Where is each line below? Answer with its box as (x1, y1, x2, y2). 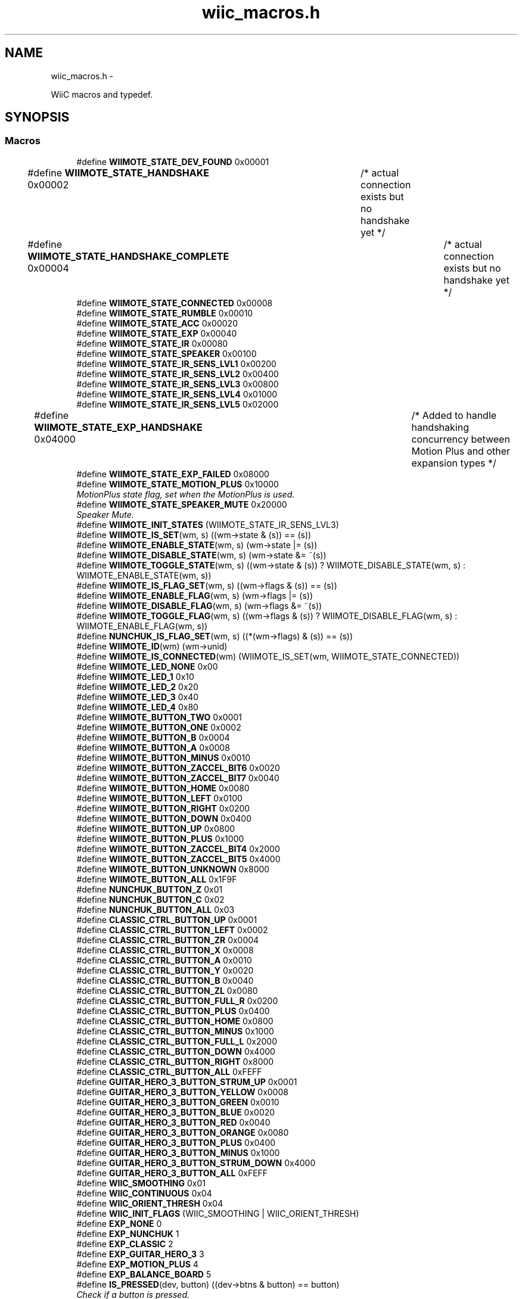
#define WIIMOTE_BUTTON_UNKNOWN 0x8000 (76, 863, 270, 874)
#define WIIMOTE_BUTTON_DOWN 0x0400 (76, 813, 252, 823)
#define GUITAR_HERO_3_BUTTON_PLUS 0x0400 (76, 1137, 276, 1148)
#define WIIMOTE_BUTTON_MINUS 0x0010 (76, 752, 250, 763)
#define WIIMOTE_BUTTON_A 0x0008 (76, 742, 230, 753)
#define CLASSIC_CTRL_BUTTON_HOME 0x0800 (76, 1015, 274, 1026)
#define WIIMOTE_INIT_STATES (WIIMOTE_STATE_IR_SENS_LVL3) (76, 519, 339, 530)
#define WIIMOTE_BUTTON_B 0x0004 (76, 732, 230, 742)
